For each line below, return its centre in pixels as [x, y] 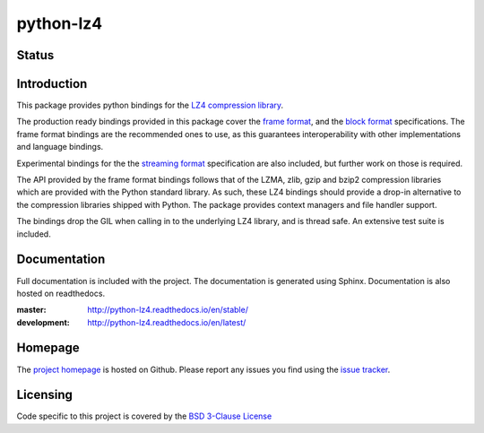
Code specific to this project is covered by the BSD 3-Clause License [144, 416]
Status [35, 55]
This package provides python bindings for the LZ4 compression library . [150, 105]
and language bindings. [60, 147]
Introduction [52, 84]
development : [43, 322]
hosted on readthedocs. [61, 293]
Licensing [45, 395]
